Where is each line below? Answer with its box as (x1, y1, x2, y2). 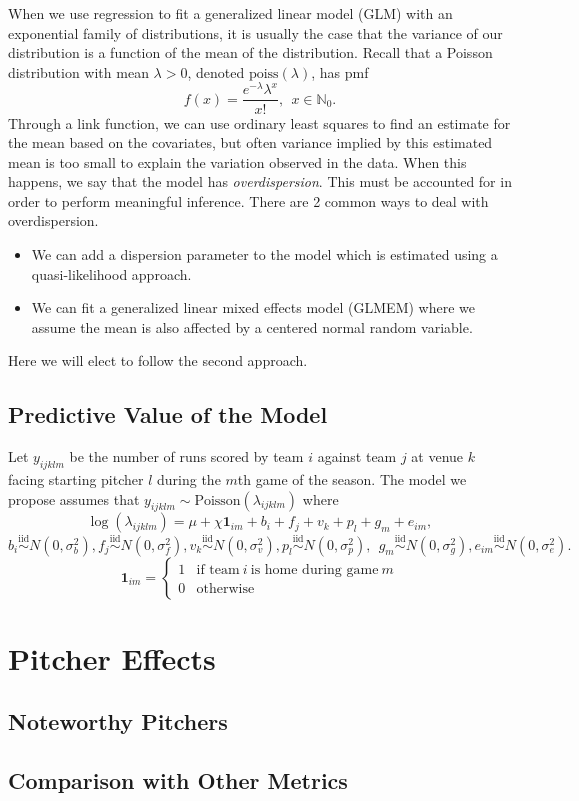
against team (317, 446, 397, 467)
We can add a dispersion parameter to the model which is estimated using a (31, 244, 498, 265)
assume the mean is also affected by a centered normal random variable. (31, 316, 473, 337)
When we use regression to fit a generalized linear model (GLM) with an (8, 3, 453, 23)
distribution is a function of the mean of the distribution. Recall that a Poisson (8, 42, 493, 63)
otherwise (196, 581, 255, 596)
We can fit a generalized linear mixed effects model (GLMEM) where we (31, 297, 475, 318)
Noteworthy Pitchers (8, 706, 228, 737)
